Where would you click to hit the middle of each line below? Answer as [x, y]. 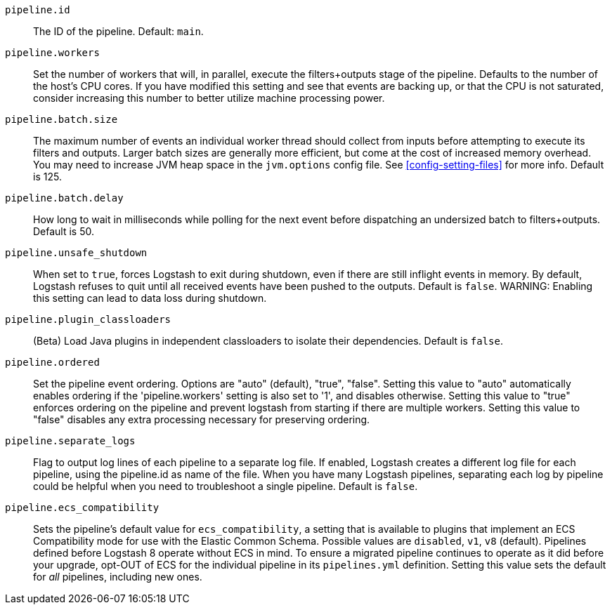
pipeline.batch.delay [64, 198]
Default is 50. [64, 231]
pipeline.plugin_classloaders [88, 319]
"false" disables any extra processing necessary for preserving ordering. [202, 419]
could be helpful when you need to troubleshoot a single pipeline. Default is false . [226, 486]
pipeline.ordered [52, 362]
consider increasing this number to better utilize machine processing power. [209, 98]
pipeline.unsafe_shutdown [76, 253]
